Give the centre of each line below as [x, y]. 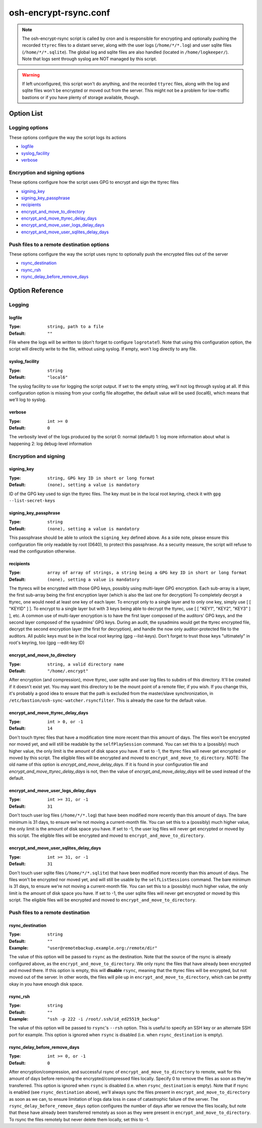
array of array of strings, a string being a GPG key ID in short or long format [147, 573]
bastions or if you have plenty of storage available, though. [81, 97]
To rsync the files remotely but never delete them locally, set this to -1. [79, 1119]
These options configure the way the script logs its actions [67, 137]
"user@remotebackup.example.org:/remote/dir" [102, 948]
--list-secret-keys [32, 500]
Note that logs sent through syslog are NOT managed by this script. [90, 59]
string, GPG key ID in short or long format [101, 478]
